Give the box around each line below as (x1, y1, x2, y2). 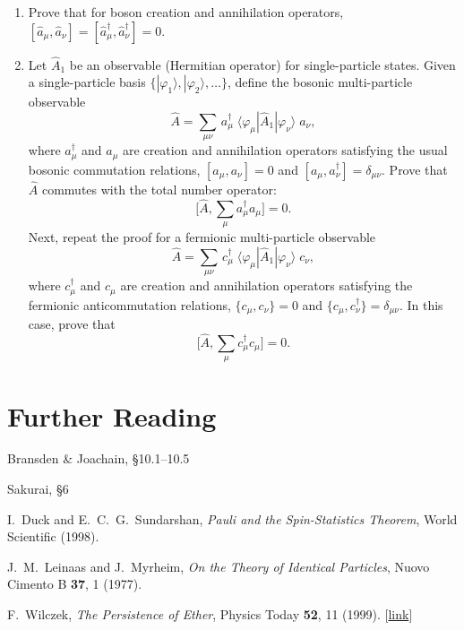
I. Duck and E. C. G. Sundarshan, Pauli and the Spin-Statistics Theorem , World (7, 509, 458, 528)
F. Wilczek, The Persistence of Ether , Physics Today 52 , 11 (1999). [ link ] (7, 605, 413, 624)
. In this (399, 295, 443, 314)
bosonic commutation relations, (28, 160, 201, 178)
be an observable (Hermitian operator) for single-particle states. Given (69, 55, 456, 73)
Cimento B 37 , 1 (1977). (7, 574, 142, 593)
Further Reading (7, 397, 217, 434)
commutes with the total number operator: (41, 180, 277, 199)
